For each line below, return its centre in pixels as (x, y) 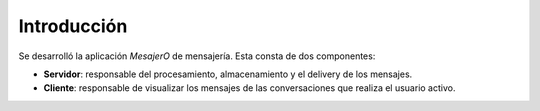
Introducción (73, 26)
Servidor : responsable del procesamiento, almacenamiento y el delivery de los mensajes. (228, 74)
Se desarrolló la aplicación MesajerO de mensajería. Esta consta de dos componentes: (197, 56)
